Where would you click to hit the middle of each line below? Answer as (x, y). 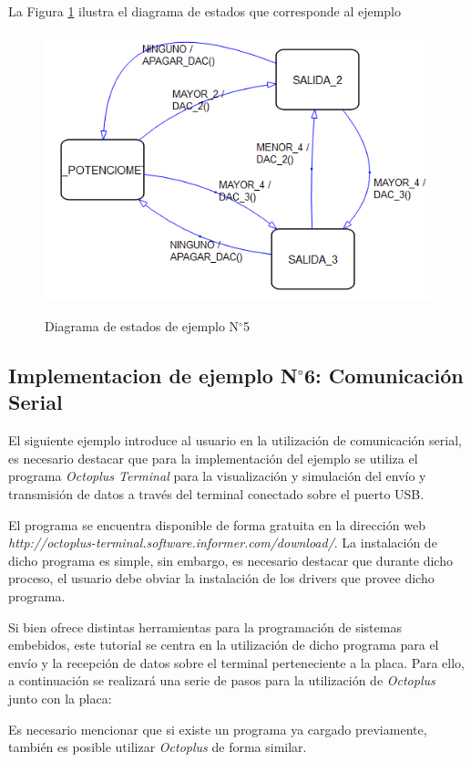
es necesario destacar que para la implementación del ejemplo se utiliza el (213, 458)
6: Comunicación (384, 375)
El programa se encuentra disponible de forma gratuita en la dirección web (217, 524)
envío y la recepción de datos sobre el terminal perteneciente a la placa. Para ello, (237, 662)
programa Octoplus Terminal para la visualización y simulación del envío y (217, 476)
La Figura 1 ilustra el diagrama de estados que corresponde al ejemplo (205, 11)
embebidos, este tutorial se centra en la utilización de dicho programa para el (224, 645)
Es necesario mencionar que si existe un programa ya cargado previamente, (218, 729)
